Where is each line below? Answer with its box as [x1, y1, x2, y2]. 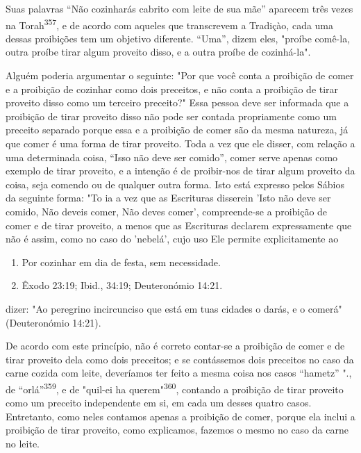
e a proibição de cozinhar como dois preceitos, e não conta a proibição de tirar [6, 81, 339, 96]
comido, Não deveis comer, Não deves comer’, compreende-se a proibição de [6, 204, 328, 218]
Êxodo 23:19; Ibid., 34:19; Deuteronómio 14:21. [22, 278, 223, 293]
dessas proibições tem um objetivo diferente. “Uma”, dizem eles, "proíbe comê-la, [6, 31, 351, 45]
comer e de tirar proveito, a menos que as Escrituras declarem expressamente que [6, 217, 352, 232]
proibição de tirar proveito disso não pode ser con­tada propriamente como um [6, 108, 337, 123]
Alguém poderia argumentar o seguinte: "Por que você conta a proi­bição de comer [6, 68, 354, 83]
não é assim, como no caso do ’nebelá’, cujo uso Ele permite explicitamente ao [6, 231, 339, 246]
